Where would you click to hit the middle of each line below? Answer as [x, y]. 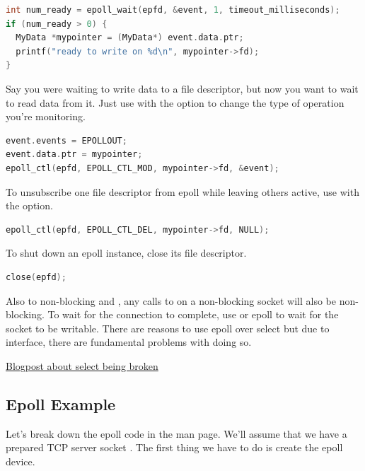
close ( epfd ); [36, 277]
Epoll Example [61, 403]
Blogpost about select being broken [82, 365]
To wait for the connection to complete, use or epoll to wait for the [193, 314]
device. [21, 461]
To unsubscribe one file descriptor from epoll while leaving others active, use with [182, 191]
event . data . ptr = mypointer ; [74, 155]
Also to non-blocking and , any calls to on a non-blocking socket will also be [171, 300]
